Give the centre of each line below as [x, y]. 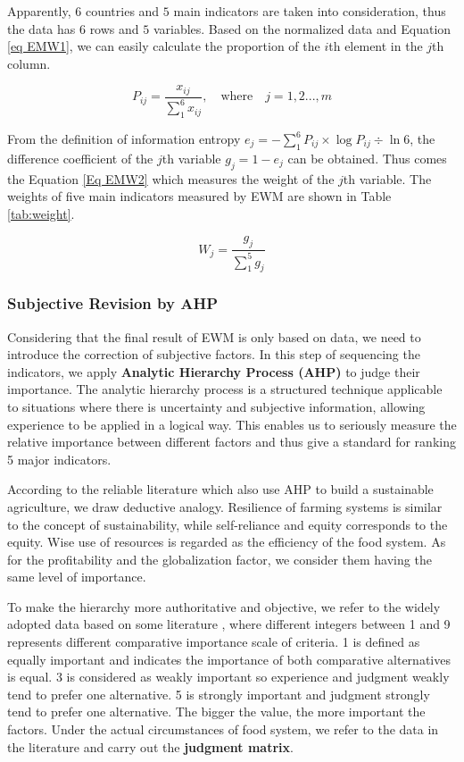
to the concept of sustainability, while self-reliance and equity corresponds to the [228, 524]
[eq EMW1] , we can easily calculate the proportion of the [164, 46]
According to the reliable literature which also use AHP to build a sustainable [220, 489]
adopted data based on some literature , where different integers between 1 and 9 [229, 624]
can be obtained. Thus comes [367, 158]
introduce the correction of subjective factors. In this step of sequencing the [214, 354]
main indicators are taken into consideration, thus [310, 11]
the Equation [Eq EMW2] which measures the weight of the [171, 178]
